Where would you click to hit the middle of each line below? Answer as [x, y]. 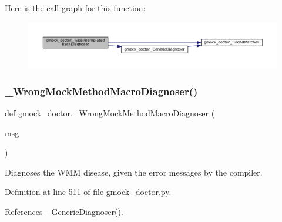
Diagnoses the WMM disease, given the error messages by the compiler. [134, 172]
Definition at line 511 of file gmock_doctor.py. [88, 192]
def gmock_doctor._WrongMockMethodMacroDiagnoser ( [110, 113]
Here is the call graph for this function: [75, 8]
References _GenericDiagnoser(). [64, 212]
